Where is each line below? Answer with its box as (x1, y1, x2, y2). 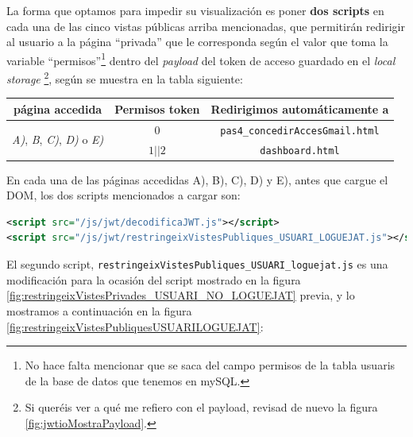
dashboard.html (260, 145, 340, 157)
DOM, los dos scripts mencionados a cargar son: (6, 187, 241, 203)
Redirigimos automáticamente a (210, 100, 389, 117)
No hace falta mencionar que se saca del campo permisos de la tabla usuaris (25, 357, 396, 373)
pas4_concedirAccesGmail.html (220, 125, 380, 137)
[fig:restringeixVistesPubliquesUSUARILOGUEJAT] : (6, 318, 264, 335)
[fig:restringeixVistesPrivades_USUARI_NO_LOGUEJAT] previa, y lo (6, 287, 355, 304)
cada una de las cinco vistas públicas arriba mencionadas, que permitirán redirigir (6, 17, 405, 34)
